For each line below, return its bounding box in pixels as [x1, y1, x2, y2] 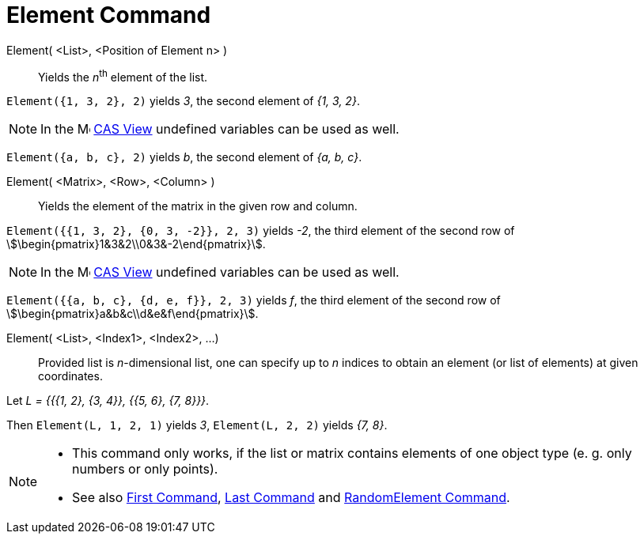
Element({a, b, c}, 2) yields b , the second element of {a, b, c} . [6, 150, 362, 164]
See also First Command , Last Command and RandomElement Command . [72, 489, 510, 506]
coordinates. [38, 369, 103, 383]
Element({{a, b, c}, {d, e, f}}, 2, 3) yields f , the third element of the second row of [6, 293, 501, 308]
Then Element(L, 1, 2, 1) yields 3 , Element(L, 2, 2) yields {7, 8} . [6, 418, 388, 432]
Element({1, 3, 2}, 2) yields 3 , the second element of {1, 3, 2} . [6, 94, 360, 108]
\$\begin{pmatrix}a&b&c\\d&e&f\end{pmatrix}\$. [6, 307, 259, 321]
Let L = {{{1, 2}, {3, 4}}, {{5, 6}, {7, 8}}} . [6, 394, 210, 408]
